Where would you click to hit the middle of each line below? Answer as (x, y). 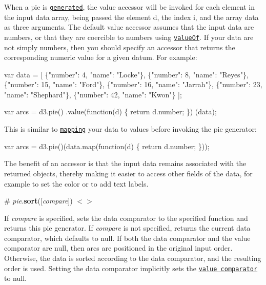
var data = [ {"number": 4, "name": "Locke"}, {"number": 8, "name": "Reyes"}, (126, 74)
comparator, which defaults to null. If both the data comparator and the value (127, 238)
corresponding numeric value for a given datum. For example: (101, 57)
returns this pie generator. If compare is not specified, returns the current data (127, 228)
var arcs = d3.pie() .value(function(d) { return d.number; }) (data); (110, 111)
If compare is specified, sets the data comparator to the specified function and (126, 218)
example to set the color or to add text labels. (76, 183)
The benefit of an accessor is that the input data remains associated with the (125, 163)
